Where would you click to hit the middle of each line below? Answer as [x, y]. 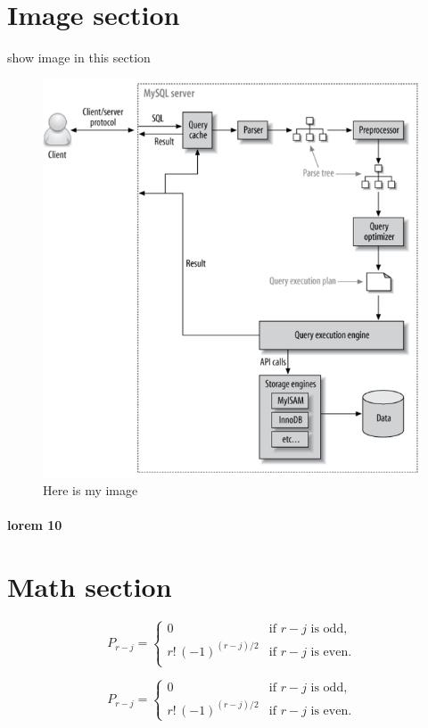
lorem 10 [35, 525]
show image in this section [79, 58]
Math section [90, 586]
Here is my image [91, 489]
